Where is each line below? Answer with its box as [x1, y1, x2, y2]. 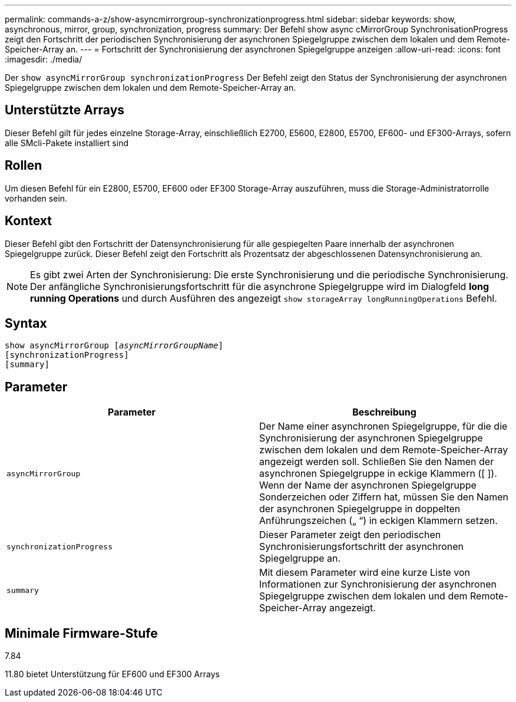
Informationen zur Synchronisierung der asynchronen [259, 578, 497, 591]
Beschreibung [352, 406, 416, 418]
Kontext [5, 213, 52, 229]
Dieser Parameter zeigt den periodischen [259, 529, 441, 541]
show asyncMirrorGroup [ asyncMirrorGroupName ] [5, 341, 223, 351]
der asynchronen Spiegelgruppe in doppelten [259, 503, 461, 515]
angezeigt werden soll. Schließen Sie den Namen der [259, 456, 494, 468]
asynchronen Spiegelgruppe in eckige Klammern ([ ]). [259, 467, 497, 480]
